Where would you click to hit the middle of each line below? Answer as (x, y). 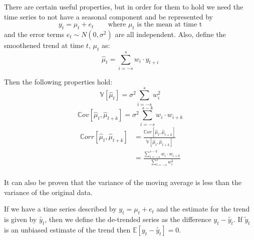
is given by (21, 219)
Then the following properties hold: (58, 81)
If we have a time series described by (60, 209)
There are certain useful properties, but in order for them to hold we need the (124, 6)
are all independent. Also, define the (170, 34)
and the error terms (34, 34)
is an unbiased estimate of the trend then (67, 229)
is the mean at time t (170, 25)
